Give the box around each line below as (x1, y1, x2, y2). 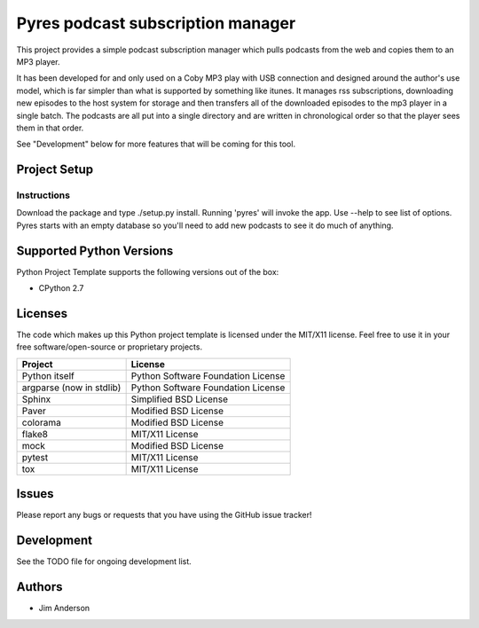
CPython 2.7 (38, 283, 84, 294)
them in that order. (16, 122, 84, 133)
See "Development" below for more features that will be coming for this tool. (16, 138, 296, 150)
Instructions (16, 189, 71, 201)
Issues (16, 486, 54, 501)
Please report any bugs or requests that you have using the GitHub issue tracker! (16, 510, 312, 521)
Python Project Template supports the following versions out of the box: (16, 266, 279, 277)
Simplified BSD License (130, 393, 229, 405)
